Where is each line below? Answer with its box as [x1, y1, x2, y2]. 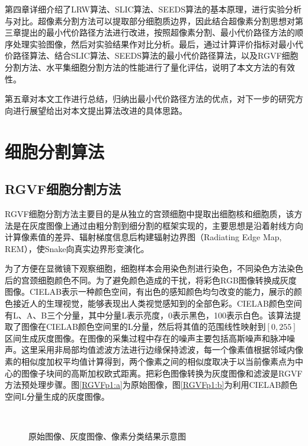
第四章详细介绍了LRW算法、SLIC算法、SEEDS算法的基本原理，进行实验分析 [5, 3, 301, 15]
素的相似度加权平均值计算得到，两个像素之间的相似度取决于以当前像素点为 [5, 355, 295, 368]
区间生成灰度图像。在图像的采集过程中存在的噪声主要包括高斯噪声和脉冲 [5, 332, 287, 344]
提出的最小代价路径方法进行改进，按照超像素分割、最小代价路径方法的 [21, 26, 295, 39]
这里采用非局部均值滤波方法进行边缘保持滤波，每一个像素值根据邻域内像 [21, 343, 303, 356]
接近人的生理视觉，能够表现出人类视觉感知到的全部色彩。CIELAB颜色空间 [12, 297, 302, 310]
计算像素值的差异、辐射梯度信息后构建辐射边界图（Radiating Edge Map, [5, 231, 282, 243]
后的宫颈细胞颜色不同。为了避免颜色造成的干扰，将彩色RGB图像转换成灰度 [5, 273, 297, 286]
